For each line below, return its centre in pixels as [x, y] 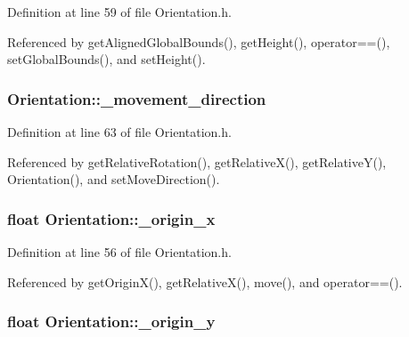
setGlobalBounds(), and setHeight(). [106, 59]
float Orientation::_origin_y [111, 321]
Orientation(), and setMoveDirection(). [114, 179]
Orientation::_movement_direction [137, 98]
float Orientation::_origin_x [111, 218]
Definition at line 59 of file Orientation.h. [119, 12]
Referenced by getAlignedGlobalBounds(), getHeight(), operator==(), [199, 41]
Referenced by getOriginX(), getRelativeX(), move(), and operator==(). [205, 281]
